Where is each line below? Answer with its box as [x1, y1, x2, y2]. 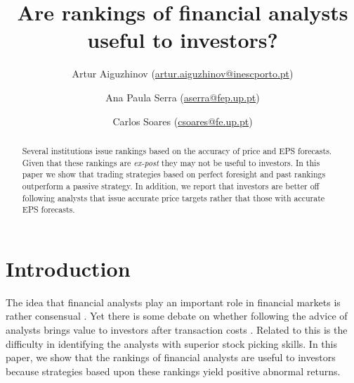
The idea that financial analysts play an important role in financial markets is [6, 294, 341, 309]
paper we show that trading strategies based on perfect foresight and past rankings [22, 168, 326, 180]
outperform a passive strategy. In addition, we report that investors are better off [22, 180, 320, 191]
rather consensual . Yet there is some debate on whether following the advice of [6, 308, 348, 323]
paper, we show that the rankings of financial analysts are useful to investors [6, 350, 336, 365]
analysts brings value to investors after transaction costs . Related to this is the [6, 322, 348, 337]
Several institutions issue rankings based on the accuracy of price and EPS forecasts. [22, 144, 332, 156]
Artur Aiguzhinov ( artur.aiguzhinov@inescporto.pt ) [72, 66, 294, 81]
